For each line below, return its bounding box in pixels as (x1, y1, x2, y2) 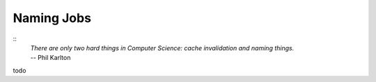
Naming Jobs (13, 10, 92, 25)
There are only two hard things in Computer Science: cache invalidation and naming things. (30, 43, 295, 52)
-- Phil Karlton (30, 54, 71, 62)
